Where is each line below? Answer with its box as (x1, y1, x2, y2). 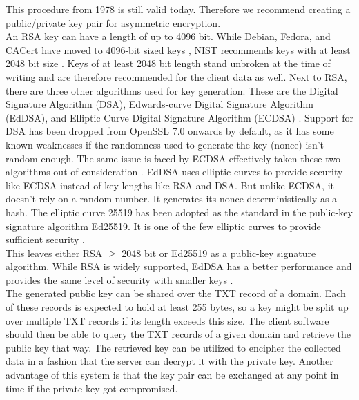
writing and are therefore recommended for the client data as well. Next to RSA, (6, 69, 347, 84)
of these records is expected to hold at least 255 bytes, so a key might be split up (6, 300, 349, 314)
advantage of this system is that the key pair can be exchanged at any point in (6, 368, 339, 382)
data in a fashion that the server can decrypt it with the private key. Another (6, 354, 333, 368)
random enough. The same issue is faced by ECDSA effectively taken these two (6, 151, 340, 165)
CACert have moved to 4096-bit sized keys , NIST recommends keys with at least (6, 42, 351, 57)
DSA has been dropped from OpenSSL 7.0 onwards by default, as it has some (6, 124, 334, 138)
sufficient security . (6, 232, 85, 247)
